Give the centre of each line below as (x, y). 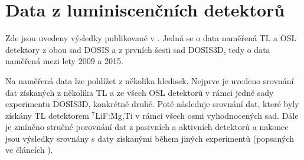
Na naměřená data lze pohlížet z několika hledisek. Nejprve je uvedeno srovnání (150, 80)
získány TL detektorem (47, 115)
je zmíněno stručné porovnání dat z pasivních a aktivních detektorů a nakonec (147, 127)
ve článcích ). (29, 150)
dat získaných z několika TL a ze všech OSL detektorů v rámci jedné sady (140, 92)
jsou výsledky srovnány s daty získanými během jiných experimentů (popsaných (150, 138)
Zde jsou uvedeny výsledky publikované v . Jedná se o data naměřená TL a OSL (151, 38)
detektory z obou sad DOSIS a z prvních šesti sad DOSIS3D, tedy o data (138, 49)
